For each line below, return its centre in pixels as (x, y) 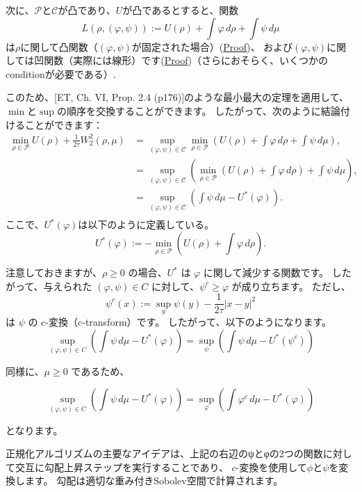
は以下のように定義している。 (146, 224)
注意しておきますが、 (54, 272)
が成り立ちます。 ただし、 (291, 286)
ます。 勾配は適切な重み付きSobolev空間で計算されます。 (154, 481)
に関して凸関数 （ (59, 46)
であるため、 (100, 371)
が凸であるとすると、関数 (181, 10)
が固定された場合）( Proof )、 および (212, 46)
